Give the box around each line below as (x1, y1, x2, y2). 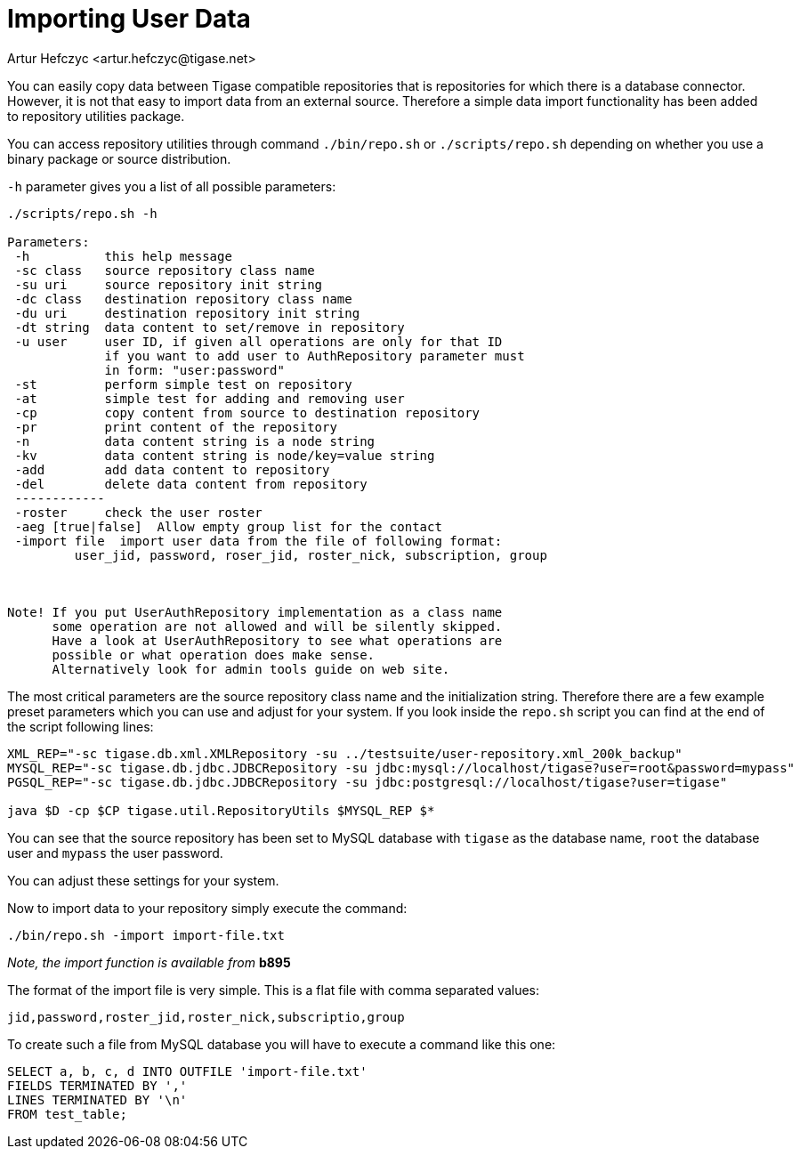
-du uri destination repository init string (14, 305, 360, 320)
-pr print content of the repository (14, 419, 337, 434)
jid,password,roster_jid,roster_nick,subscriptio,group (7, 1009, 405, 1024)
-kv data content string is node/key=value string (14, 448, 435, 463)
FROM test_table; (7, 1106, 127, 1121)
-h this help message (14, 248, 232, 263)
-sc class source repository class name (14, 263, 315, 278)
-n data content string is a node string (14, 433, 376, 449)
